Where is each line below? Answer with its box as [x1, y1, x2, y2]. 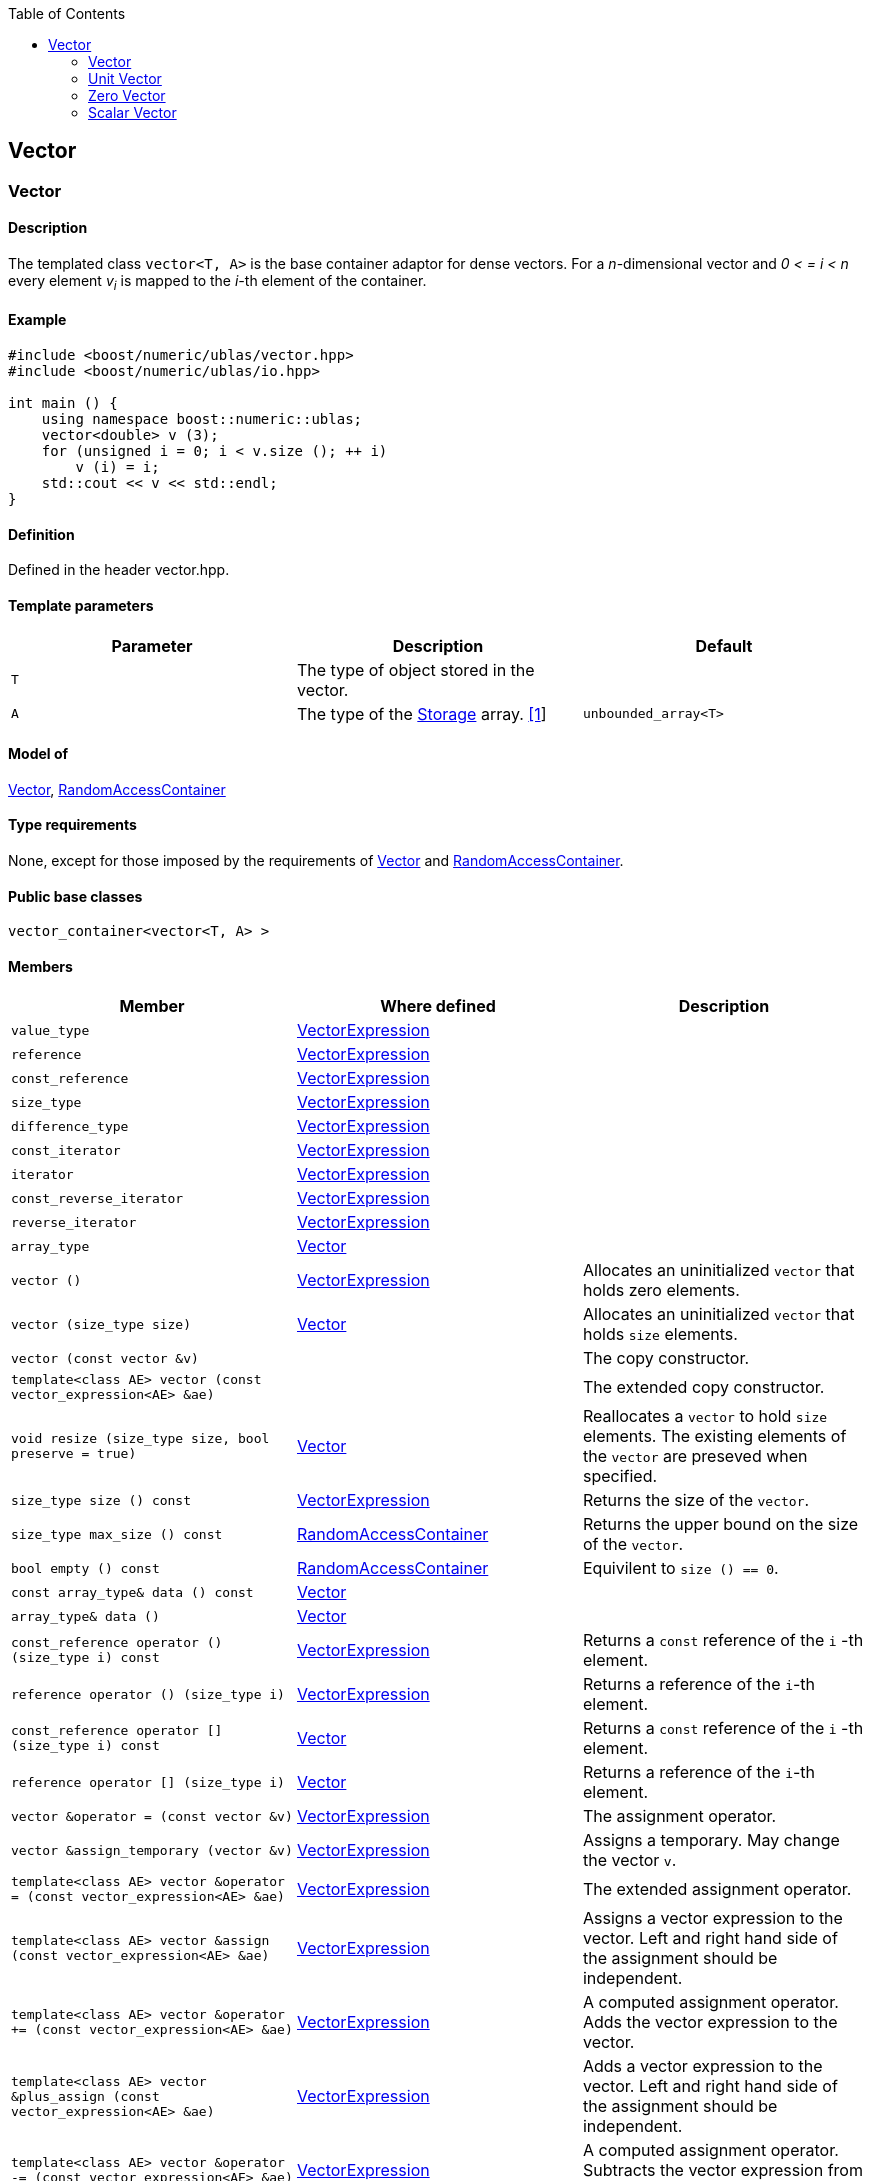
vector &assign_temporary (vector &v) [11, 1842, 293, 1858]
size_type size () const [11, 1492, 192, 1508]
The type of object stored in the [296, 659, 535, 680]
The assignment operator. [582, 1806, 777, 1827]
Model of [8, 745, 69, 763]
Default [695, 635, 753, 656]
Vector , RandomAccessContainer [8, 780, 226, 798]
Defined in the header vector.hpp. [8, 561, 230, 579]
